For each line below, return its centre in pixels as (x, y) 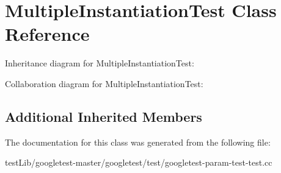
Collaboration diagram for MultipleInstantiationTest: (104, 83)
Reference (47, 34)
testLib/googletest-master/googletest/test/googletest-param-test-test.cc (139, 162)
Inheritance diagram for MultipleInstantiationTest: (100, 63)
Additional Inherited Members (104, 116)
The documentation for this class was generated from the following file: (138, 142)
